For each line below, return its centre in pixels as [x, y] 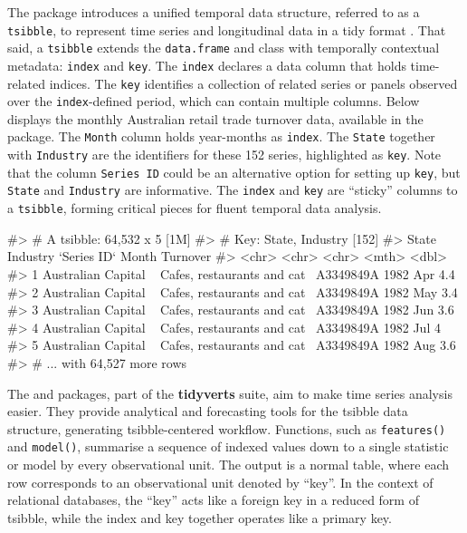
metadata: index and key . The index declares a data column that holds [207, 65]
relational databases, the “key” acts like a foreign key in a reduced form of [213, 500]
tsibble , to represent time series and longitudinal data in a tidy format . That [227, 29]
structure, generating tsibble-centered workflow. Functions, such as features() [227, 428]
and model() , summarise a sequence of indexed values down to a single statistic [228, 446]
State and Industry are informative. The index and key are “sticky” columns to [233, 190]
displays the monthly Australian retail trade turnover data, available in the [215, 118]
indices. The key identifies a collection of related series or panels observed [253, 83]
